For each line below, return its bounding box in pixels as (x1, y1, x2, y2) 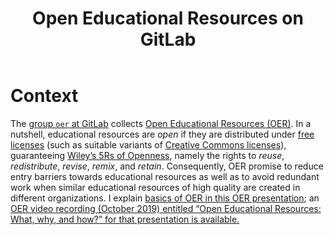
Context (10, 85, 79, 107)
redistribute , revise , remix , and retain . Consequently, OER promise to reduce (10, 160, 324, 172)
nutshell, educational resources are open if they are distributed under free (10, 128, 315, 140)
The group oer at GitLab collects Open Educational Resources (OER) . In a (10, 117, 312, 129)
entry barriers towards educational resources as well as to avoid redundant (10, 170, 320, 182)
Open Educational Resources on (32, 7, 304, 30)
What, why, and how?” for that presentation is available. (10, 213, 240, 225)
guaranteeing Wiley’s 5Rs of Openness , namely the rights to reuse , (10, 149, 285, 161)
